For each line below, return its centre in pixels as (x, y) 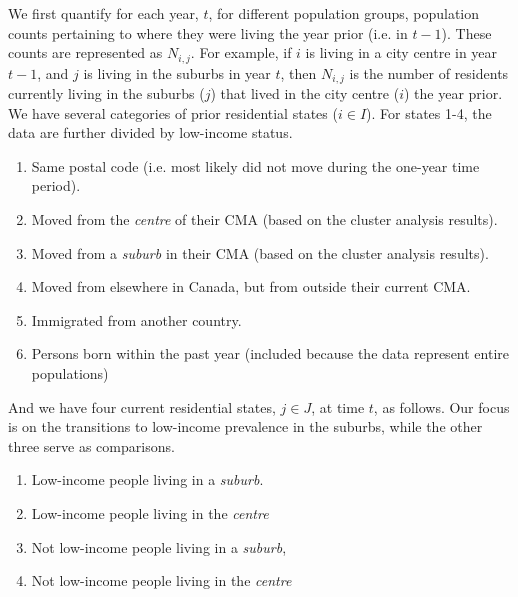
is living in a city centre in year (401, 52)
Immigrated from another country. (136, 319)
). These (466, 32)
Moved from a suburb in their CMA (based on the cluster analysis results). (260, 252)
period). (56, 185)
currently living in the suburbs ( (106, 93)
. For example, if (241, 52)
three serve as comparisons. (91, 445)
